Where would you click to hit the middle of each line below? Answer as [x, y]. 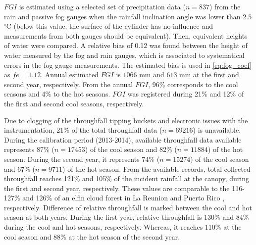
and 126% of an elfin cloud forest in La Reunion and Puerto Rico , [124, 198]
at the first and [216, 74]
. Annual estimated [70, 74]
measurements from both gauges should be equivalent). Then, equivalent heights [126, 35]
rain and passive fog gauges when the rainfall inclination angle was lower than [122, 16]
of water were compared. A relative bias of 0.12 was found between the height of [126, 45]
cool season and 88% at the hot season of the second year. [92, 236]
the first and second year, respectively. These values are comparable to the [117, 188]
